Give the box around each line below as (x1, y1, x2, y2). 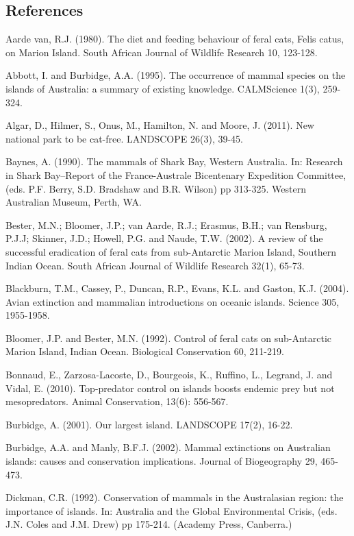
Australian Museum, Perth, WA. (5, 195, 142, 209)
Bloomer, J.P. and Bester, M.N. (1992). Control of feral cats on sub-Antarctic (5, 330, 332, 345)
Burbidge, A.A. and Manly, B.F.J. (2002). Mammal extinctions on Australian (5, 440, 331, 454)
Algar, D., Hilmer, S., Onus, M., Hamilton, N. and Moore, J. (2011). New (5, 118, 314, 132)
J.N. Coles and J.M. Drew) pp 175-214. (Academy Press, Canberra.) (5, 517, 292, 531)
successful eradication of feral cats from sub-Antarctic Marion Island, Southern (5, 244, 336, 258)
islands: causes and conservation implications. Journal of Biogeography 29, (5, 454, 318, 468)
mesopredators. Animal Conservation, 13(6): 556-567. (5, 394, 229, 409)
